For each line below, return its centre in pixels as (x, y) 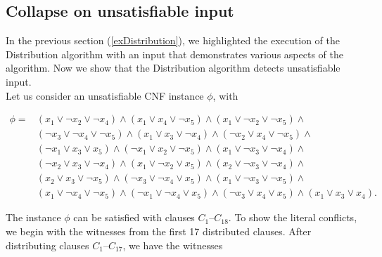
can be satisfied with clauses (134, 217)
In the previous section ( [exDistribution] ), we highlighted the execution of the (173, 40)
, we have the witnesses (173, 245)
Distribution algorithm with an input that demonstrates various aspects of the (174, 54)
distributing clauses (47, 245)
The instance (33, 217)
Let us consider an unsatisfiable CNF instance (105, 95)
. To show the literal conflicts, (293, 217)
